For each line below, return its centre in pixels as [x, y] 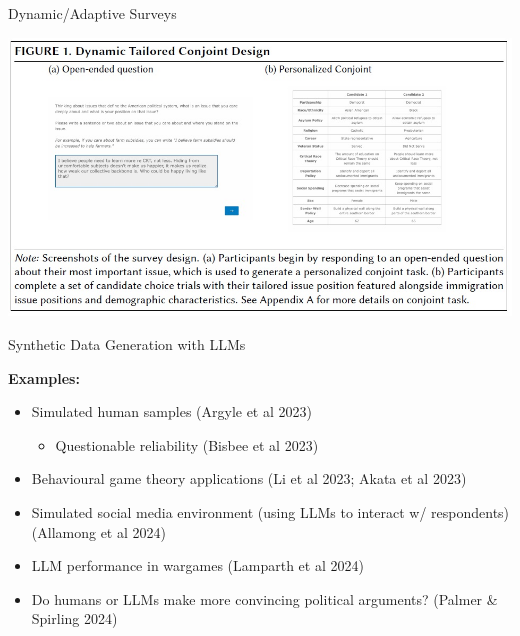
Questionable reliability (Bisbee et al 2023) [187, 444]
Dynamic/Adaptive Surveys [92, 13]
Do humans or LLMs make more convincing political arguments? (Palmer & [264, 598]
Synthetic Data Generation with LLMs [127, 344]
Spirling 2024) [74, 618]
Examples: [44, 377]
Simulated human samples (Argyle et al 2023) [171, 411]
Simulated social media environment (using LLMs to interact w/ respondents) [270, 511]
